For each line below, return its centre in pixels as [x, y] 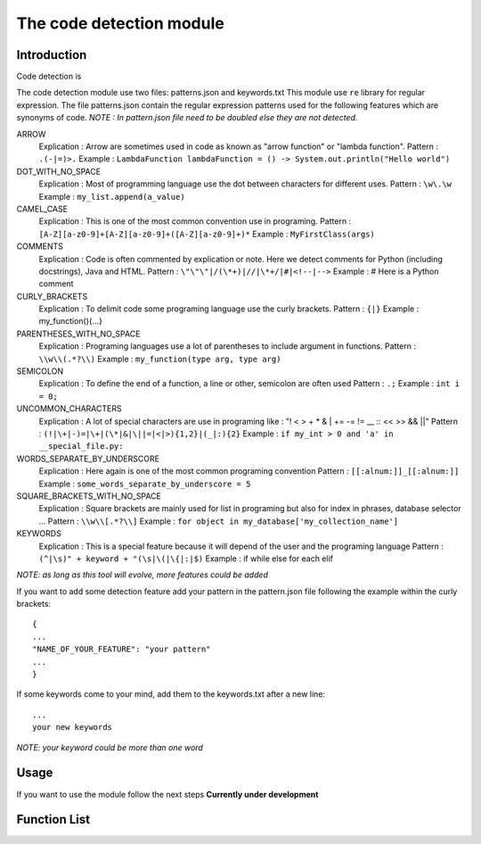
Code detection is [49, 77]
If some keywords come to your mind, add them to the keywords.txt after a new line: [171, 694]
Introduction [52, 55]
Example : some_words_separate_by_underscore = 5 [145, 484]
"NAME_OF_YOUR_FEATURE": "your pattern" [122, 650]
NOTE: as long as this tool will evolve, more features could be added [143, 575]
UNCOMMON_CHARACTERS [69, 409]
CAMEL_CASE [42, 209]
